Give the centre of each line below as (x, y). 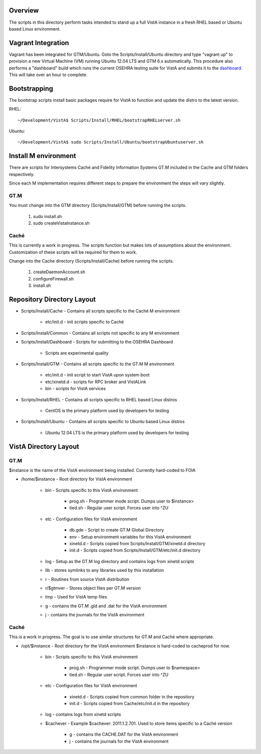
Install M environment (43, 156)
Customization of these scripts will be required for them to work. (73, 252)
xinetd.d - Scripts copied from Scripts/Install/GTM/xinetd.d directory (137, 544)
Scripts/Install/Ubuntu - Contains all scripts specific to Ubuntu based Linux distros (103, 422)
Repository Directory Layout (52, 299)
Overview (24, 10)
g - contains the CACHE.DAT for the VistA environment (124, 735)
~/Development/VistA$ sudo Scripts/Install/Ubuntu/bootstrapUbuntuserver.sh (111, 142)
